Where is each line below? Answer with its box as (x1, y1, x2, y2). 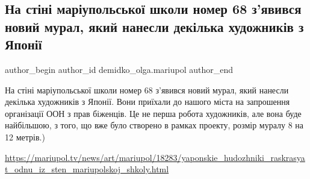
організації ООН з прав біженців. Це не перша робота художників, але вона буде (5, 107, 302, 119)
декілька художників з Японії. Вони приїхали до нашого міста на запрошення (5, 95, 290, 108)
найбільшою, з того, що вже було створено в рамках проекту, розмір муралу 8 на (5, 119, 304, 131)
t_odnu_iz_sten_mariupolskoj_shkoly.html (5, 163, 169, 175)
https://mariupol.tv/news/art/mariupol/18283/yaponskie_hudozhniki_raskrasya (5, 151, 305, 163)
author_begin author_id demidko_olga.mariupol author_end (5, 63, 234, 75)
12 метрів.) (5, 130, 45, 143)
